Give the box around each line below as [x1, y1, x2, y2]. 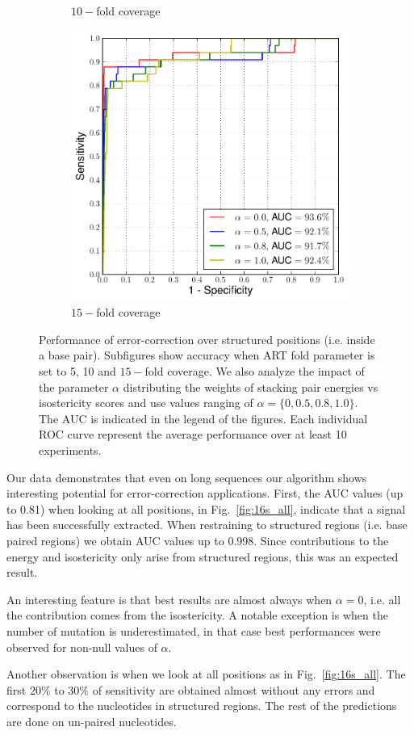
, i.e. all [363, 590, 401, 607]
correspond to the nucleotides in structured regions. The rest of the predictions [6, 697, 397, 714]
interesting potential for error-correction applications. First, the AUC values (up [6, 485, 404, 502]
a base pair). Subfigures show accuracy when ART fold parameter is [39, 346, 375, 363]
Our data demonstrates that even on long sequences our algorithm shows [6, 468, 367, 485]
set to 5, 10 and [39, 363, 116, 380]
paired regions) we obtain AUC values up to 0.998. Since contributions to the [6, 531, 389, 548]
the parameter [39, 378, 109, 395]
